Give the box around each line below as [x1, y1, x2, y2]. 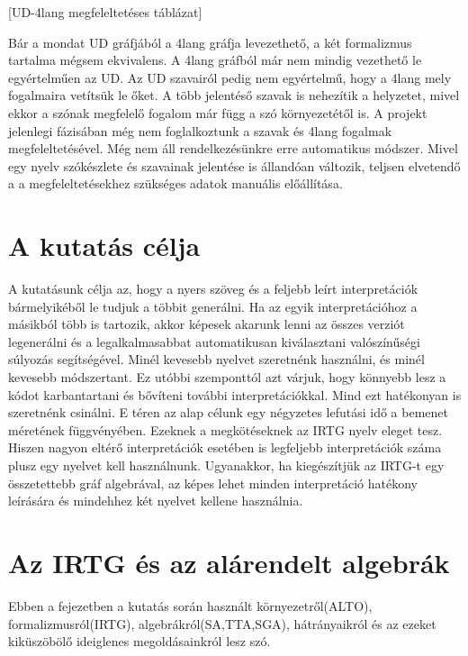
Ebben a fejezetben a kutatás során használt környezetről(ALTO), [8, 596, 373, 615]
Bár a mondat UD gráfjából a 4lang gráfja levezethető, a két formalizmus [8, 32, 412, 51]
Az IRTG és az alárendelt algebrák [8, 543, 450, 580]
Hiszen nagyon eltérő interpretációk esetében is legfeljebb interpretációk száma [8, 438, 442, 457]
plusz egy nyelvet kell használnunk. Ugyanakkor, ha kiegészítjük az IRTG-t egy [8, 456, 445, 474]
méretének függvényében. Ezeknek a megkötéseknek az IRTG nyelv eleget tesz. [8, 420, 443, 439]
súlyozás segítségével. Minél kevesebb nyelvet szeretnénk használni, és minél [8, 350, 425, 369]
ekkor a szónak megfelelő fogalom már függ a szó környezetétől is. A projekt [8, 103, 427, 122]
